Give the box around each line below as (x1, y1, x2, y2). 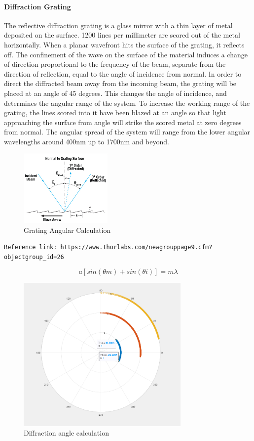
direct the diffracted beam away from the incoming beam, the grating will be (4, 78, 237, 88)
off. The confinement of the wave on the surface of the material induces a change (4, 49, 248, 59)
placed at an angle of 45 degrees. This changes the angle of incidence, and (4, 88, 227, 98)
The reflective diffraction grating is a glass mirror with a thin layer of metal (4, 20, 233, 30)
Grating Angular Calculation (24, 224, 111, 235)
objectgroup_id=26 (4, 254, 64, 261)
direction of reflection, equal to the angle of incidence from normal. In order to (4, 68, 242, 79)
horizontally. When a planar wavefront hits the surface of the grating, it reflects (4, 39, 245, 49)
